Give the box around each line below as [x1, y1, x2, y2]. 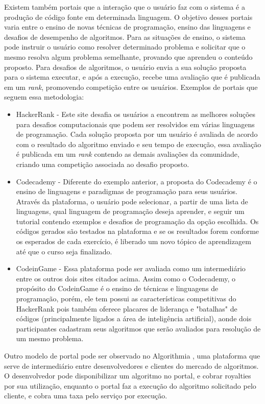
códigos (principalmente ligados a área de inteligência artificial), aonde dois [16, 313, 252, 324]
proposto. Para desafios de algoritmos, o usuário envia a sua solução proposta [4, 61, 247, 72]
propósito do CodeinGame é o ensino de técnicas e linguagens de [16, 283, 219, 294]
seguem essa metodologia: [4, 91, 84, 102]
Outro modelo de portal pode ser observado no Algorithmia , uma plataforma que [4, 350, 260, 361]
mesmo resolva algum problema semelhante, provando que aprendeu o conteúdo [4, 51, 253, 62]
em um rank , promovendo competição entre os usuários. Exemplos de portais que [4, 81, 258, 92]
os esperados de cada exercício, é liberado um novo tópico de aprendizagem [16, 236, 251, 247]
